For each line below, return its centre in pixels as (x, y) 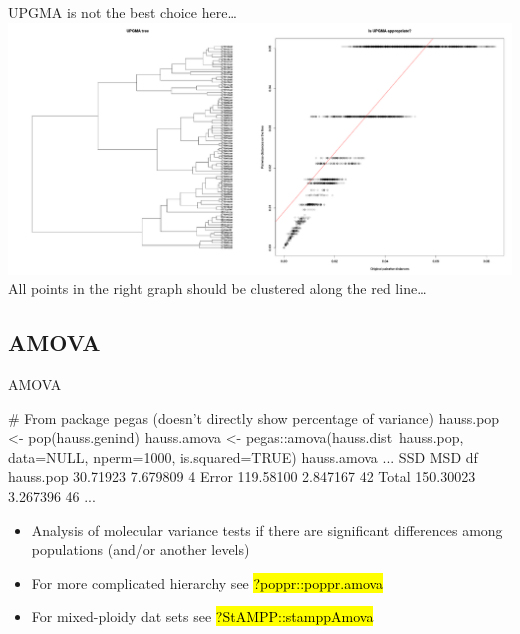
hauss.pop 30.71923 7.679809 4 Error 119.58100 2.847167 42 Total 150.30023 (242, 476)
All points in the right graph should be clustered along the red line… (217, 288)
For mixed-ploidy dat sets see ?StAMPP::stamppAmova (202, 616)
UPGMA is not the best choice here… (122, 12)
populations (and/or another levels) (140, 549)
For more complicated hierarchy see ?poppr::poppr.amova (207, 582)
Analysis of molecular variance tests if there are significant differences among (267, 529)
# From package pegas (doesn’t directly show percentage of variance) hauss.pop (254, 417)
